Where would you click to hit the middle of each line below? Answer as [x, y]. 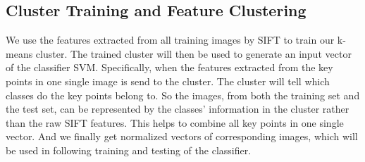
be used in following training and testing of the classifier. [129, 150]
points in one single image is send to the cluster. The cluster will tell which [168, 81]
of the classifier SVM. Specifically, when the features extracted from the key [169, 67]
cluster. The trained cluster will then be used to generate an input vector [193, 53]
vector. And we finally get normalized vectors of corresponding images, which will [182, 136]
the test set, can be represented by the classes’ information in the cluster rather [178, 109]
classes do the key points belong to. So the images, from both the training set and [183, 95]
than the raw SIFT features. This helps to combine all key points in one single [175, 122]
